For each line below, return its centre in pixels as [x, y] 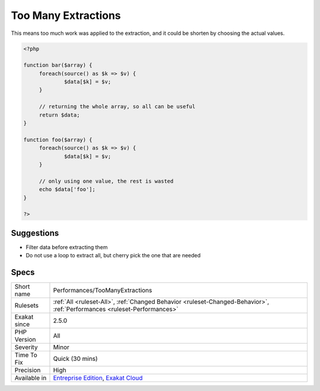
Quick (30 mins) [75, 359]
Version [25, 340]
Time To [26, 355]
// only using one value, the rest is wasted [106, 181]
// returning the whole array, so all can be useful [117, 107]
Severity [26, 347]
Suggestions [35, 233]
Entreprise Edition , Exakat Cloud [98, 378]
